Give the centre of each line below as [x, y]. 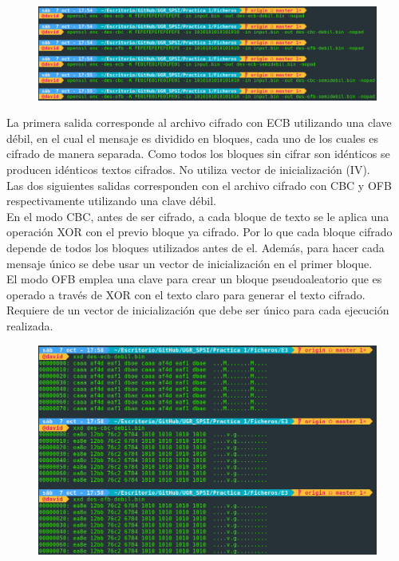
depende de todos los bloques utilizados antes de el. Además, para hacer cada [196, 247]
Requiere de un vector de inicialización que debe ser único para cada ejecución [198, 310]
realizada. [30, 325]
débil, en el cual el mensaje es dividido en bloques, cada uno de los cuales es [192, 138]
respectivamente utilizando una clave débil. [112, 201]
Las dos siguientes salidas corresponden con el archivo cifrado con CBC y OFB [199, 185]
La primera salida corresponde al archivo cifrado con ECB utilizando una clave [199, 122]
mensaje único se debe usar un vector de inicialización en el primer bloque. [190, 263]
